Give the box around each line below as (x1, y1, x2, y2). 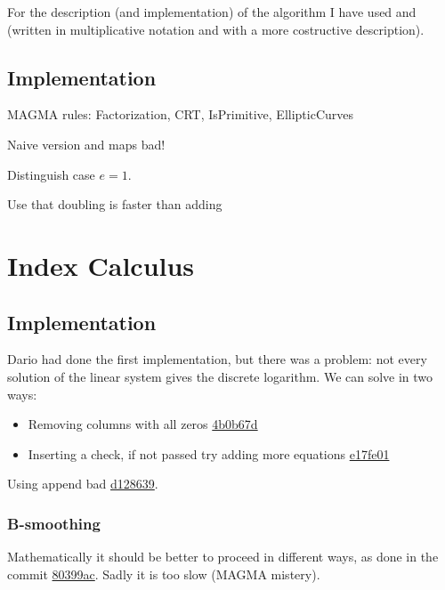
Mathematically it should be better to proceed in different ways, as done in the (7, 547, 439, 566)
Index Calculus (7, 247, 195, 283)
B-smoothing (7, 512, 101, 534)
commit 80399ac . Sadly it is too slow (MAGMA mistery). (7, 564, 320, 583)
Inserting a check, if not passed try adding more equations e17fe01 (28, 444, 390, 463)
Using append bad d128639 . (7, 474, 158, 493)
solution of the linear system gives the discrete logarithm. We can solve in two (7, 367, 433, 385)
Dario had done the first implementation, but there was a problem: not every (7, 350, 427, 368)
